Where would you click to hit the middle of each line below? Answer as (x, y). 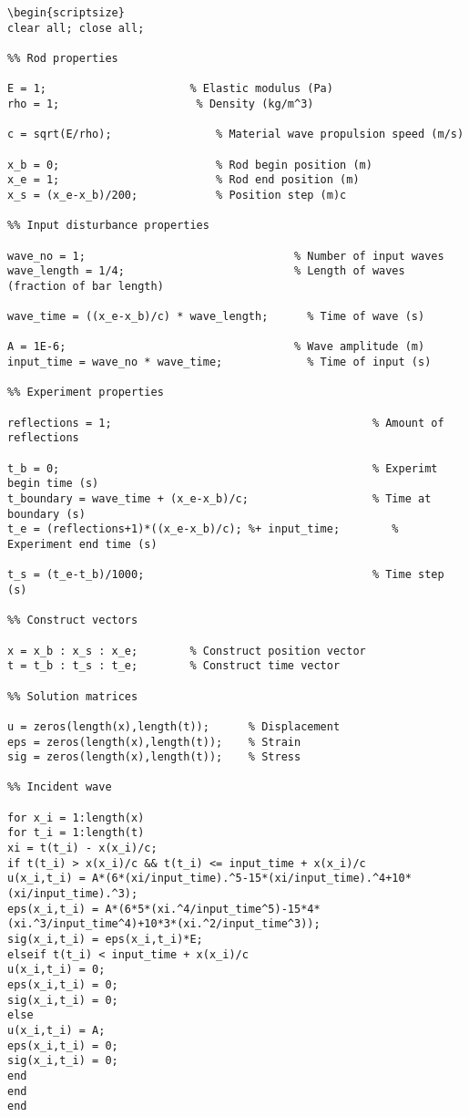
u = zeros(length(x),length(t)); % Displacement (174, 726)
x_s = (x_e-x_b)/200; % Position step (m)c (177, 195)
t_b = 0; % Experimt (223, 468)
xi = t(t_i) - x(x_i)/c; (82, 848)
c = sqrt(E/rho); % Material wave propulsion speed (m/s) (236, 134)
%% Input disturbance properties (108, 226)
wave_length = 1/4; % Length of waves (206, 271)
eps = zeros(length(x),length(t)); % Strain (154, 742)
